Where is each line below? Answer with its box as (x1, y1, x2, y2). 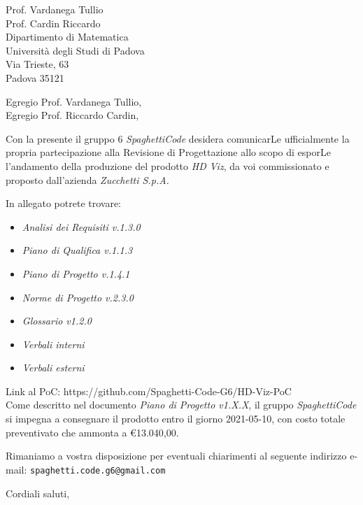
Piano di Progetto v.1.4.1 (22, 266, 130, 280)
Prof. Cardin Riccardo (6, 15, 101, 30)
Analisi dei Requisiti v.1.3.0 (22, 219, 141, 234)
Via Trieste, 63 (6, 57, 69, 71)
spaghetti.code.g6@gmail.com (30, 465, 166, 476)
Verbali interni (22, 336, 85, 351)
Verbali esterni (22, 360, 85, 375)
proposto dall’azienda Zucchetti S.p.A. (6, 172, 169, 187)
